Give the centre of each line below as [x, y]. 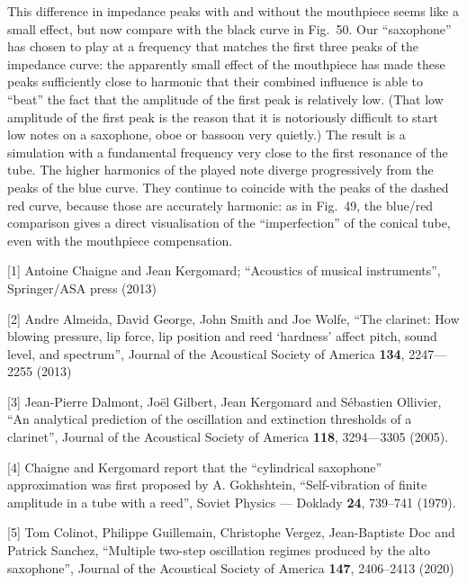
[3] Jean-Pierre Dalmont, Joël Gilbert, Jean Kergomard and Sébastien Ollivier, [225, 401]
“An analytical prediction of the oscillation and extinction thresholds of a [210, 419]
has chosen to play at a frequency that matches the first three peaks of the [213, 46]
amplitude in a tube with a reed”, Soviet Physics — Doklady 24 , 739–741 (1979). [232, 502]
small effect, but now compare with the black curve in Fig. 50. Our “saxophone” [229, 28]
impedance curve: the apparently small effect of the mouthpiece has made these [226, 63]
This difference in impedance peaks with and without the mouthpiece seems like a [233, 11]
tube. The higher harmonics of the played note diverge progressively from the [220, 170]
